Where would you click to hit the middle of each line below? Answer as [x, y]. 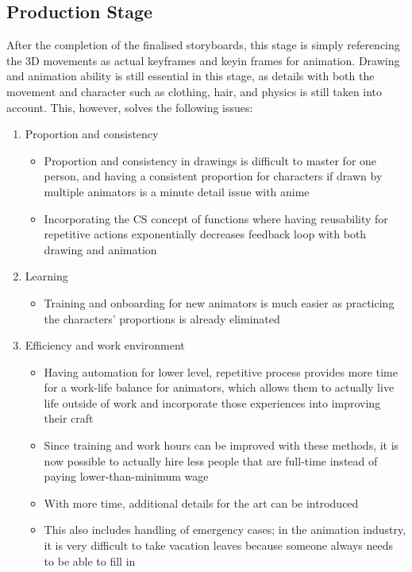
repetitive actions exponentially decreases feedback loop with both [205, 234]
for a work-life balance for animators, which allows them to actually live [219, 387]
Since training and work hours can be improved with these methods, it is [221, 445]
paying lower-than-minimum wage [126, 476]
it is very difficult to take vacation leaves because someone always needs [219, 545]
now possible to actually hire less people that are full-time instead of [211, 460]
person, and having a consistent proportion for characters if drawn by [213, 176]
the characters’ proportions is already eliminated [162, 318]
